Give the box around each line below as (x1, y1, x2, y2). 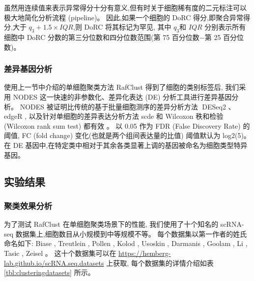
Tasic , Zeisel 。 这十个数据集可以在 (4, 247, 116, 258)
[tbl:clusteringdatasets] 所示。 (4, 267, 95, 278)
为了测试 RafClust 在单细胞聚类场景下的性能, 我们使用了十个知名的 (4, 219, 219, 229)
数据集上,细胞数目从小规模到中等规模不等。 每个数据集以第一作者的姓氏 (15, 228, 247, 239)
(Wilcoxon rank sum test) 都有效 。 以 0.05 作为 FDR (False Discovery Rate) (4, 120, 241, 131)
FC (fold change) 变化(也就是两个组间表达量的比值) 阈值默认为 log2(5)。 (22, 130, 251, 140)
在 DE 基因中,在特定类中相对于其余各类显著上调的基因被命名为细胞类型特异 (4, 140, 248, 150)
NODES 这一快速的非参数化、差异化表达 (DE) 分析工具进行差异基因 (13, 91, 232, 102)
